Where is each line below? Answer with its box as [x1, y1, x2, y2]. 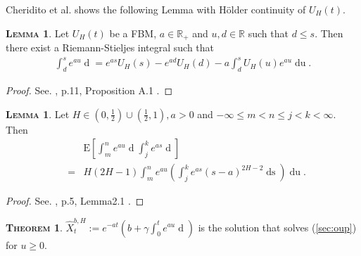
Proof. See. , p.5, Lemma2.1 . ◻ [6, 193, 144, 208]
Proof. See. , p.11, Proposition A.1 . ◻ [6, 82, 173, 97]
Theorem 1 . [6, 219, 63, 234]
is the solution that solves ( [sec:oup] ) [198, 219, 357, 234]
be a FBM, [109, 25, 157, 40]
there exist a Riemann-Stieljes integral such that [6, 40, 215, 55]
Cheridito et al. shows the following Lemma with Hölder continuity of [6, 2, 306, 16]
